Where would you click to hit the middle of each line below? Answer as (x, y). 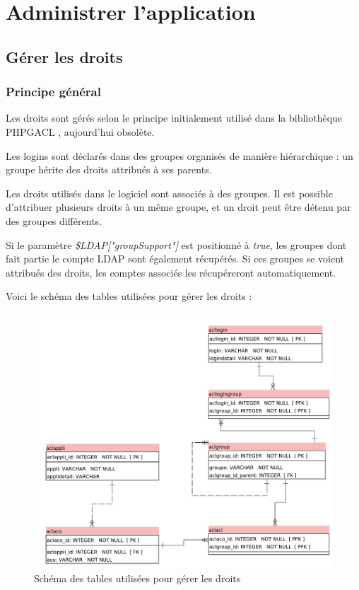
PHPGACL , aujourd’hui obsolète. (80, 131)
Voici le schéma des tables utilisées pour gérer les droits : (129, 296)
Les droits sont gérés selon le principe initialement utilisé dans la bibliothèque (174, 118)
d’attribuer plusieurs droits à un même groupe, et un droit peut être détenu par (178, 207)
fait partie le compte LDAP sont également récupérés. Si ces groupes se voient (175, 259)
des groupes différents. (54, 220)
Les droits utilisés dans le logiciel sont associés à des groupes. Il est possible (169, 193)
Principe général (53, 92)
